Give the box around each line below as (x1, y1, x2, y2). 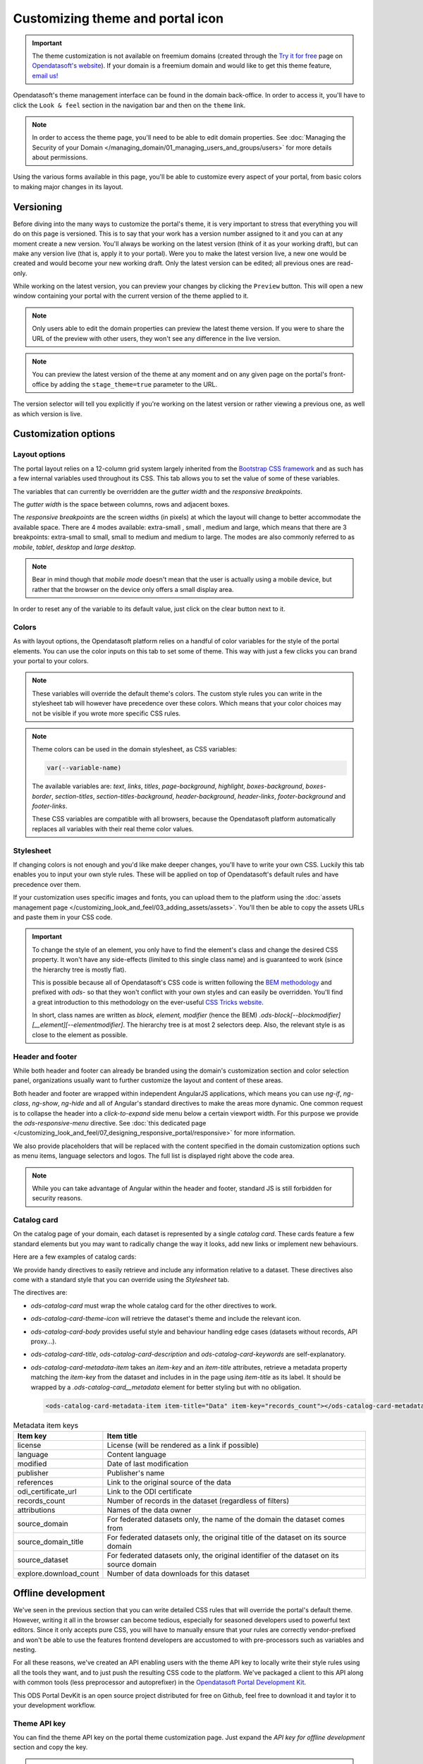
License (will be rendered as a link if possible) (106, 1440, 259, 1450)
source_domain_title (17, 1537, 84, 1547)
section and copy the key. (13, 1743, 88, 1751)
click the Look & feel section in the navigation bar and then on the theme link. (13, 101, 246, 109)
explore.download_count (17, 1569, 99, 1578)
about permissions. (32, 153, 88, 162)
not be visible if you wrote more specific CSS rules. (32, 709, 181, 718)
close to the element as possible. (32, 1030, 128, 1039)
